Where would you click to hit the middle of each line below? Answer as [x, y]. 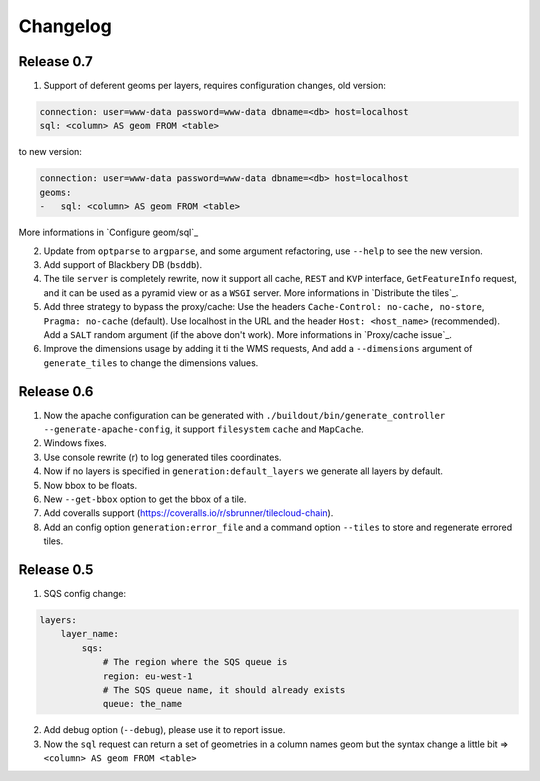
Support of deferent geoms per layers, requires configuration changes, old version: [215, 86]
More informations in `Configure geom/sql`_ [108, 232]
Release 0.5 [56, 569]
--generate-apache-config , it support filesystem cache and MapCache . [203, 429]
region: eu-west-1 [148, 676]
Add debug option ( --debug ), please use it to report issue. [164, 730]
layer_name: [90, 634]
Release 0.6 [56, 391]
